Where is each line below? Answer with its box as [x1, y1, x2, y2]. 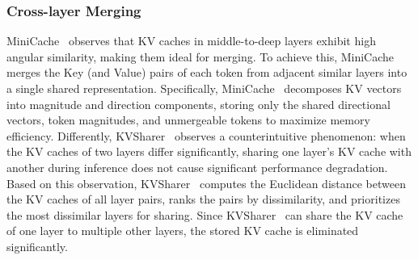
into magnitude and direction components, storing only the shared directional [6, 95, 391, 112]
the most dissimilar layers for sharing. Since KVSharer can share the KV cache [6, 206, 403, 223]
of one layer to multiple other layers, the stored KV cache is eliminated [6, 222, 359, 239]
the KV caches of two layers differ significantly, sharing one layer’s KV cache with [6, 143, 412, 160]
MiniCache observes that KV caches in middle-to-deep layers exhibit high [6, 32, 376, 49]
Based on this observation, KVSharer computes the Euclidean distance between [6, 174, 406, 191]
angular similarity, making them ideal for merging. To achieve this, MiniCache [6, 48, 395, 65]
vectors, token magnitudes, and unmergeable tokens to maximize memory [6, 111, 370, 128]
